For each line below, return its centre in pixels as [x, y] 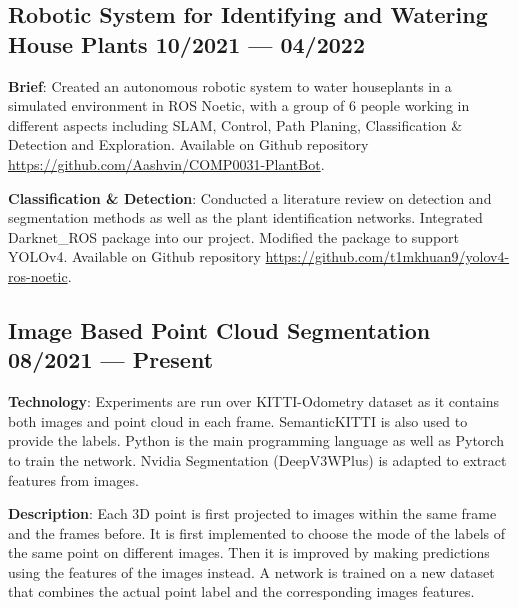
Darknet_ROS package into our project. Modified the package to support [233, 236]
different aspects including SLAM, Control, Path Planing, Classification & [235, 124]
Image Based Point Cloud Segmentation [219, 329]
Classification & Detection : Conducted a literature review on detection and [250, 197]
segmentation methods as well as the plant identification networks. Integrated [245, 217]
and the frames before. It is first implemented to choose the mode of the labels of [257, 532]
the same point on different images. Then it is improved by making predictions [249, 552]
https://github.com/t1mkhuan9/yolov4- [387, 256]
